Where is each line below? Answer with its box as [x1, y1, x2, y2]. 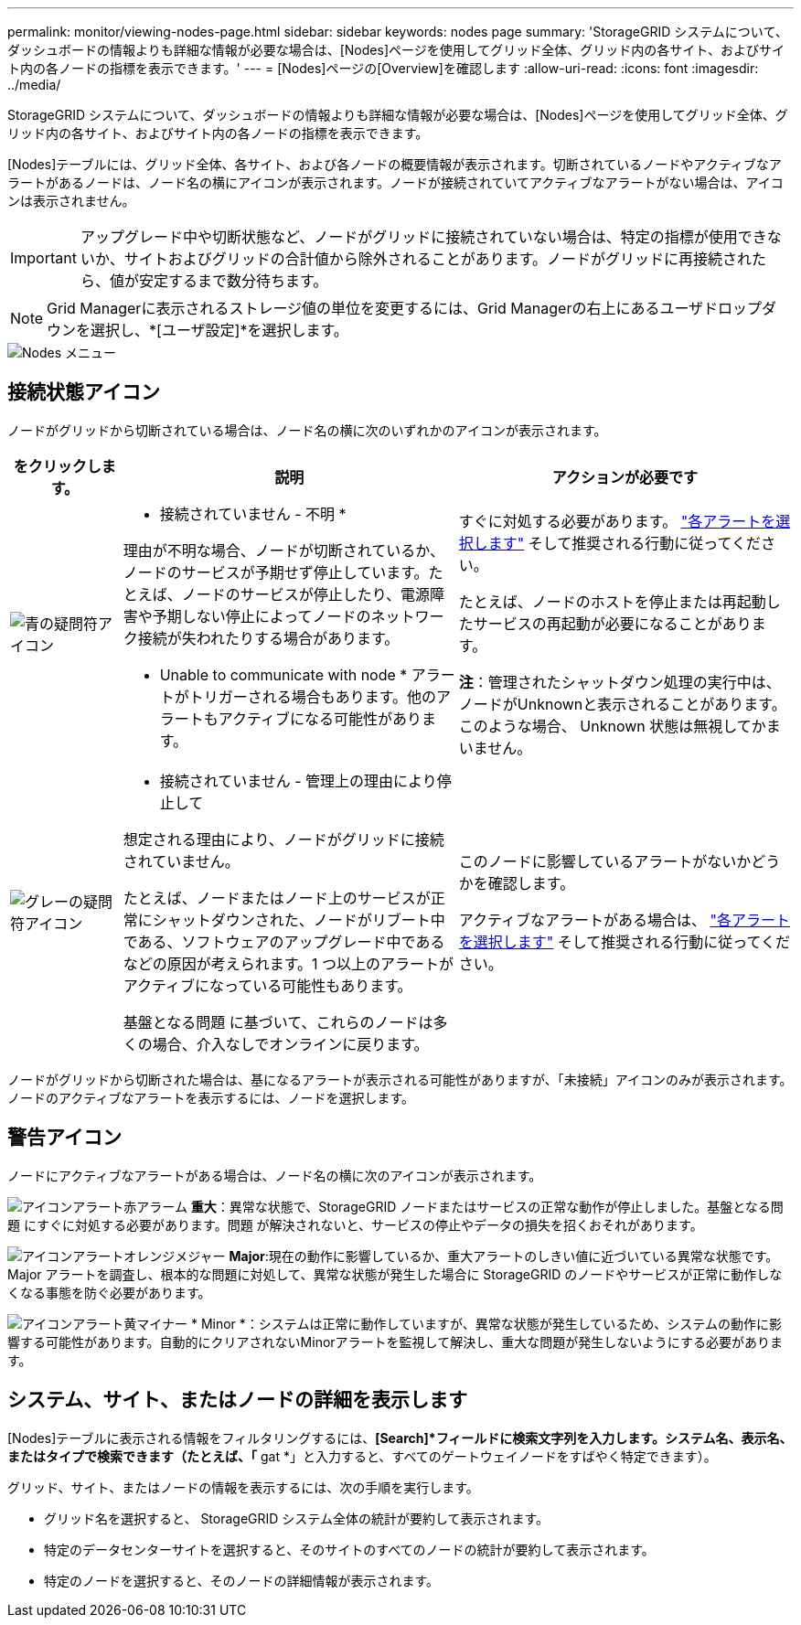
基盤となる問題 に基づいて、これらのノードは [123, 1012, 433, 1032]
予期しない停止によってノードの [152, 606, 371, 625]
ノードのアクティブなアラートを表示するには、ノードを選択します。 [7, 1089, 415, 1106]
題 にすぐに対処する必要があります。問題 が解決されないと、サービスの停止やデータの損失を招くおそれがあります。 [7, 1216, 703, 1233]
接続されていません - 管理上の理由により [159, 771, 437, 790]
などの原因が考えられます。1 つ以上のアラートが [123, 954, 454, 973]
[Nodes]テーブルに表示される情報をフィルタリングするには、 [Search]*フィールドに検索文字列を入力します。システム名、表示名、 [7, 1429, 793, 1446]
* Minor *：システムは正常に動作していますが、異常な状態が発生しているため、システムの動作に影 [190, 1315, 782, 1331]
